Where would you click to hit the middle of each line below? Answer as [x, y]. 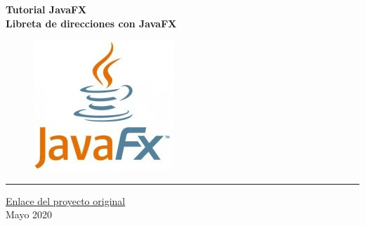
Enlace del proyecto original [66, 200]
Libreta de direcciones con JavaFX [91, 23]
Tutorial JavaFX [46, 9]
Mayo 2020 [29, 214]
